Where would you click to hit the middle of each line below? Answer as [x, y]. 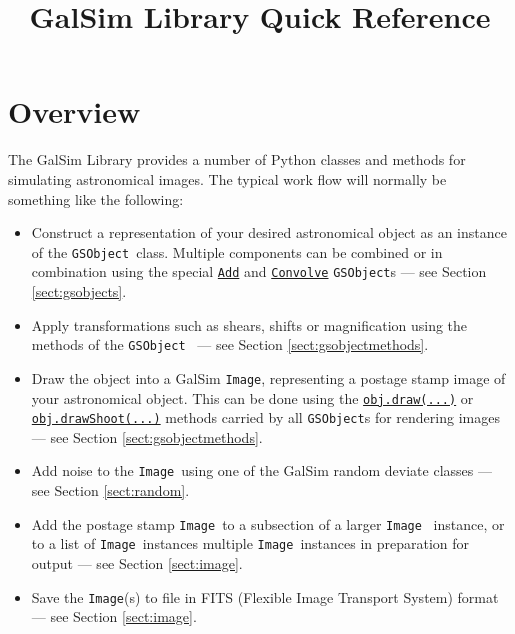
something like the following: [96, 198]
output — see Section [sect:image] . [137, 562]
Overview [74, 111]
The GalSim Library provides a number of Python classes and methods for [237, 159]
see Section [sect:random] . [110, 490]
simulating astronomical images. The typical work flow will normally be [227, 178]
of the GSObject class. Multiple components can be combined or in [237, 251]
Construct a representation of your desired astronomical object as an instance [269, 232]
